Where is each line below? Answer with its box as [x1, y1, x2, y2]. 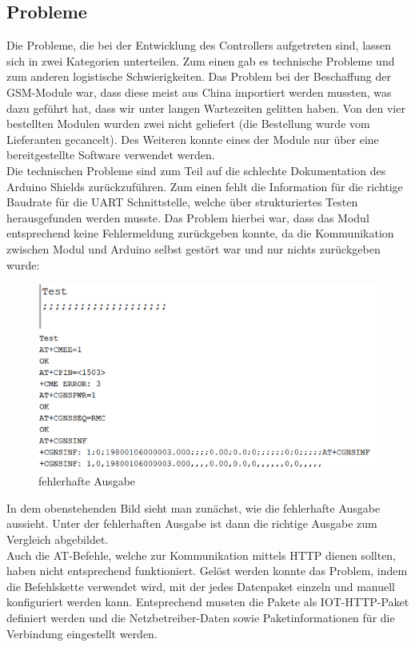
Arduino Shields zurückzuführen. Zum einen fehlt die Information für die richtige [6, 178, 403, 194]
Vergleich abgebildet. [6, 530, 109, 547]
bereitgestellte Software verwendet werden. [6, 146, 215, 163]
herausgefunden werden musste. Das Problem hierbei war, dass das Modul [6, 209, 369, 226]
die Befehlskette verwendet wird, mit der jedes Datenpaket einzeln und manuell [6, 577, 395, 594]
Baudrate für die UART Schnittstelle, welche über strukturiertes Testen [6, 194, 358, 210]
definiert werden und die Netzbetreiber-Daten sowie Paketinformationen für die [6, 609, 395, 625]
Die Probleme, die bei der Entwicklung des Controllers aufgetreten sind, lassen [6, 37, 392, 54]
